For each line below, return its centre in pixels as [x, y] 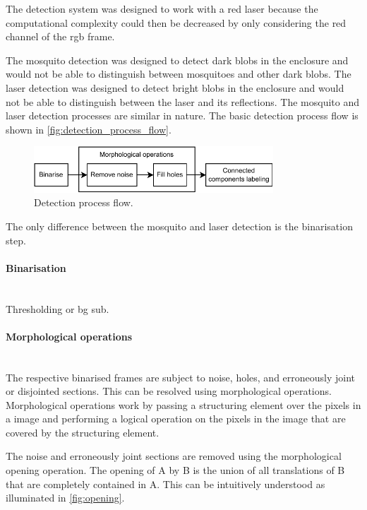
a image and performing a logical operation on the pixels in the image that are [176, 419]
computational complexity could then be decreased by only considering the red [176, 22]
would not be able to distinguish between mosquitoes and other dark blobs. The [179, 74]
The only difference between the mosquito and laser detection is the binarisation [179, 226]
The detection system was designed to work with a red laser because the [162, 8]
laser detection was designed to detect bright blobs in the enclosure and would [175, 87]
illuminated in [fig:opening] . [65, 498]
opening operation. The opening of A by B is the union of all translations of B [175, 470]
